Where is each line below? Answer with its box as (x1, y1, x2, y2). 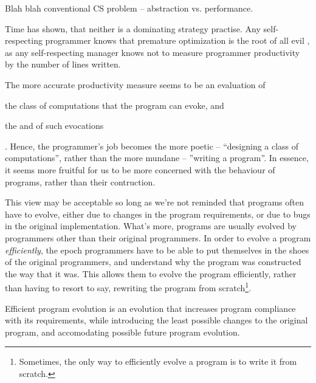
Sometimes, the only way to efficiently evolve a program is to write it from (19, 355, 297, 368)
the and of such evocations (5, 119, 104, 132)
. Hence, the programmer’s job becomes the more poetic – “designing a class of (5, 139, 299, 152)
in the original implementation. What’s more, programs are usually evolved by (5, 219, 297, 232)
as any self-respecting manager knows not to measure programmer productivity (5, 46, 300, 58)
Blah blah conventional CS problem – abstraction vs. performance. (5, 2, 253, 14)
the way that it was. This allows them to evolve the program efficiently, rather (5, 267, 297, 280)
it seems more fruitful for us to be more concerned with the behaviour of (5, 163, 275, 176)
